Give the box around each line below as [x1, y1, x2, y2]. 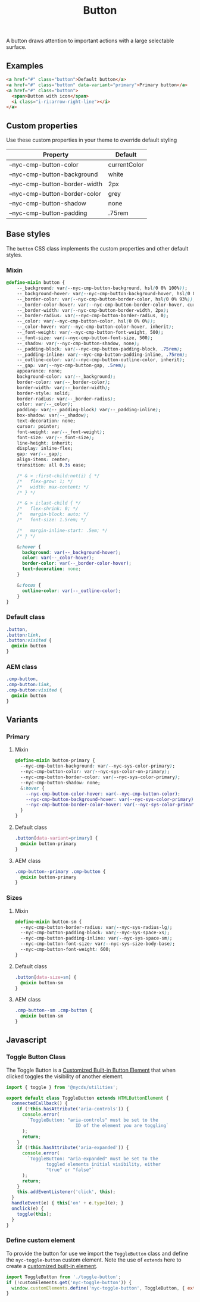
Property [42, 151, 69, 159]
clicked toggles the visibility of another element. [6, 1072, 124, 1080]
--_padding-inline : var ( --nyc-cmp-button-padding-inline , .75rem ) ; [17, 352, 187, 358]
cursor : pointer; [17, 423, 60, 429]
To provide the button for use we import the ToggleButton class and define [6, 1250, 189, 1257]
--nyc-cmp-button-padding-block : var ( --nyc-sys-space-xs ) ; [20, 929, 170, 936]
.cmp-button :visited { [6, 687, 62, 693]
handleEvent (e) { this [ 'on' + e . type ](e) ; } [11, 1200, 124, 1206]
